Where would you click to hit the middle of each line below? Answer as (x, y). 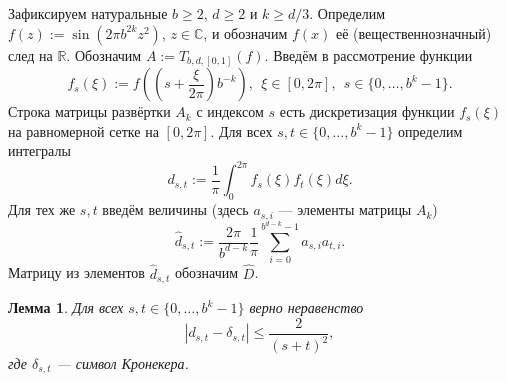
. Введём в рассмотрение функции (368, 54)
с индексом (230, 111)
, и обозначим (245, 32)
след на (30, 54)
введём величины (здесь (175, 209)
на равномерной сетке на (83, 130)
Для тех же (42, 209)
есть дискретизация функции (367, 111)
